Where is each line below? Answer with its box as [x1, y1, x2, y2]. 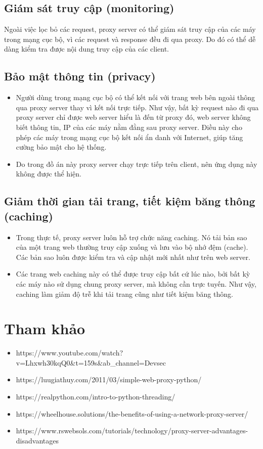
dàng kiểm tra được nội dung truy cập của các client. [4, 43, 169, 54]
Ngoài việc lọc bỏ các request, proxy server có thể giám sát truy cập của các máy [4, 24, 256, 34]
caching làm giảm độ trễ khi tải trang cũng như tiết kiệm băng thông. [16, 288, 233, 299]
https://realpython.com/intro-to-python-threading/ [16, 391, 176, 401]
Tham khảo [4, 318, 85, 339]
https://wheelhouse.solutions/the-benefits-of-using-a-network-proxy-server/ [16, 408, 248, 419]
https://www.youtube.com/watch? [16, 347, 123, 358]
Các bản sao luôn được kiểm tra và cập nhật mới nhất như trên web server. [16, 251, 250, 262]
